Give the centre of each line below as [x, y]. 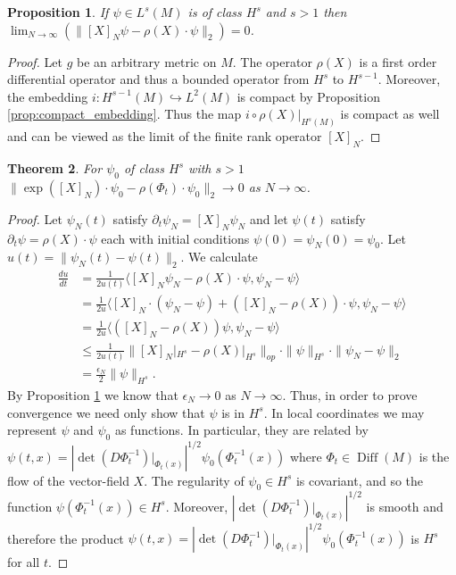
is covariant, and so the [360, 480]
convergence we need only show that [106, 412]
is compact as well [390, 114]
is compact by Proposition [308, 96]
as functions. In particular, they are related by [241, 430]
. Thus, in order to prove [350, 395]
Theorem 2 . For [55, 168]
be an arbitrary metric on [146, 61]
